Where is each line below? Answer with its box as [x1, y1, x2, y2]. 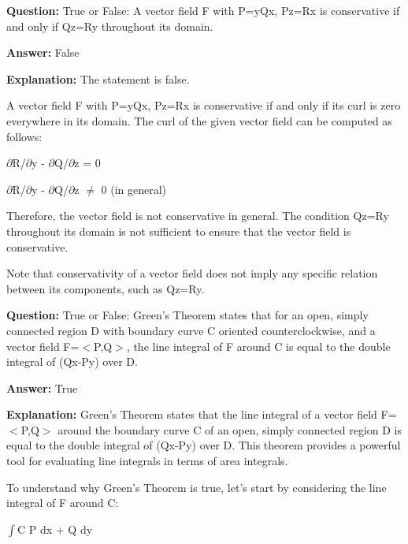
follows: [6, 128, 43, 144]
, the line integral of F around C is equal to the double [126, 337, 391, 354]
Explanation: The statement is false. [6, 70, 190, 87]
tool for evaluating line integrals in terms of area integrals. [6, 453, 288, 469]
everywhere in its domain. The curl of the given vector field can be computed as [6, 112, 392, 129]
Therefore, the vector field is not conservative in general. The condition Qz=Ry [6, 207, 389, 224]
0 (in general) [101, 181, 167, 197]
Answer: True [6, 379, 78, 396]
